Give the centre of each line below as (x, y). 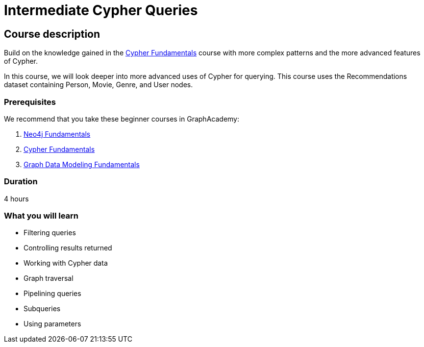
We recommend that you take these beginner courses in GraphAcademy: (122, 119)
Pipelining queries (52, 294)
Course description (52, 34)
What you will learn (41, 216)
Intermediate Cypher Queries (101, 10)
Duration (21, 182)
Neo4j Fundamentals (57, 134)
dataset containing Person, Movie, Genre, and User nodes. (99, 85)
